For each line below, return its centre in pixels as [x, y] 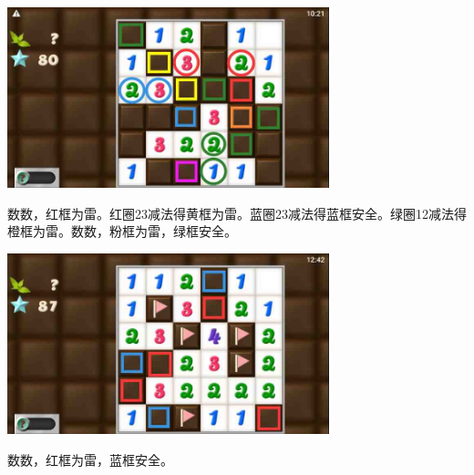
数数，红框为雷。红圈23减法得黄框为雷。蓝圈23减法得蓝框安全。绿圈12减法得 [237, 213]
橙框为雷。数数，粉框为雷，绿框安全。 [122, 231]
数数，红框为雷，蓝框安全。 [90, 459]
